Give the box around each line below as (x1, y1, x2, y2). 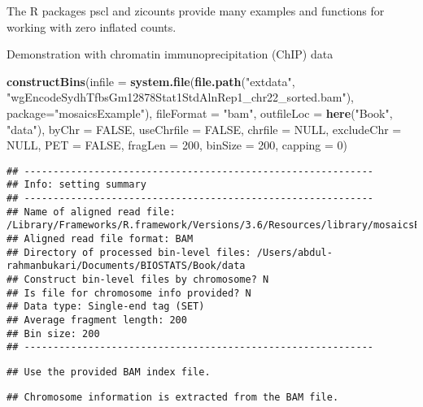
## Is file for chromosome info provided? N (7, 287, 251, 299)
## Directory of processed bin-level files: (7, 246, 251, 258)
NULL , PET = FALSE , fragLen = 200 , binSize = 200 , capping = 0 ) (7, 136, 347, 154)
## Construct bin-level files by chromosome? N (7, 274, 269, 285)
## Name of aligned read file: (7, 206, 176, 218)
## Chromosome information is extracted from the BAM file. (7, 391, 339, 403)
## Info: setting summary (7, 179, 146, 191)
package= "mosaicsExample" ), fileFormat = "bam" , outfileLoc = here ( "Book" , (7, 104, 393, 121)
